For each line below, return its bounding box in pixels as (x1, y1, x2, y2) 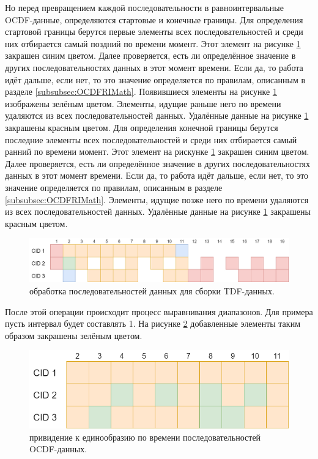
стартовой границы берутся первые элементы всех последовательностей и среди (5, 25, 303, 38)
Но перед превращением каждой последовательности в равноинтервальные (5, 1, 284, 13)
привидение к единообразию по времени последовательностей (29, 430, 261, 443)
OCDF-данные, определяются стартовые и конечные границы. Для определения (5, 13, 303, 26)
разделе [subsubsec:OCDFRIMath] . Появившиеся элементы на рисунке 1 (5, 85, 277, 98)
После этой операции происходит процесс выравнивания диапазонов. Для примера (5, 305, 313, 318)
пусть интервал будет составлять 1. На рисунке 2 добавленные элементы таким (5, 317, 300, 330)
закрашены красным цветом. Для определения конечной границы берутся (5, 121, 278, 133)
